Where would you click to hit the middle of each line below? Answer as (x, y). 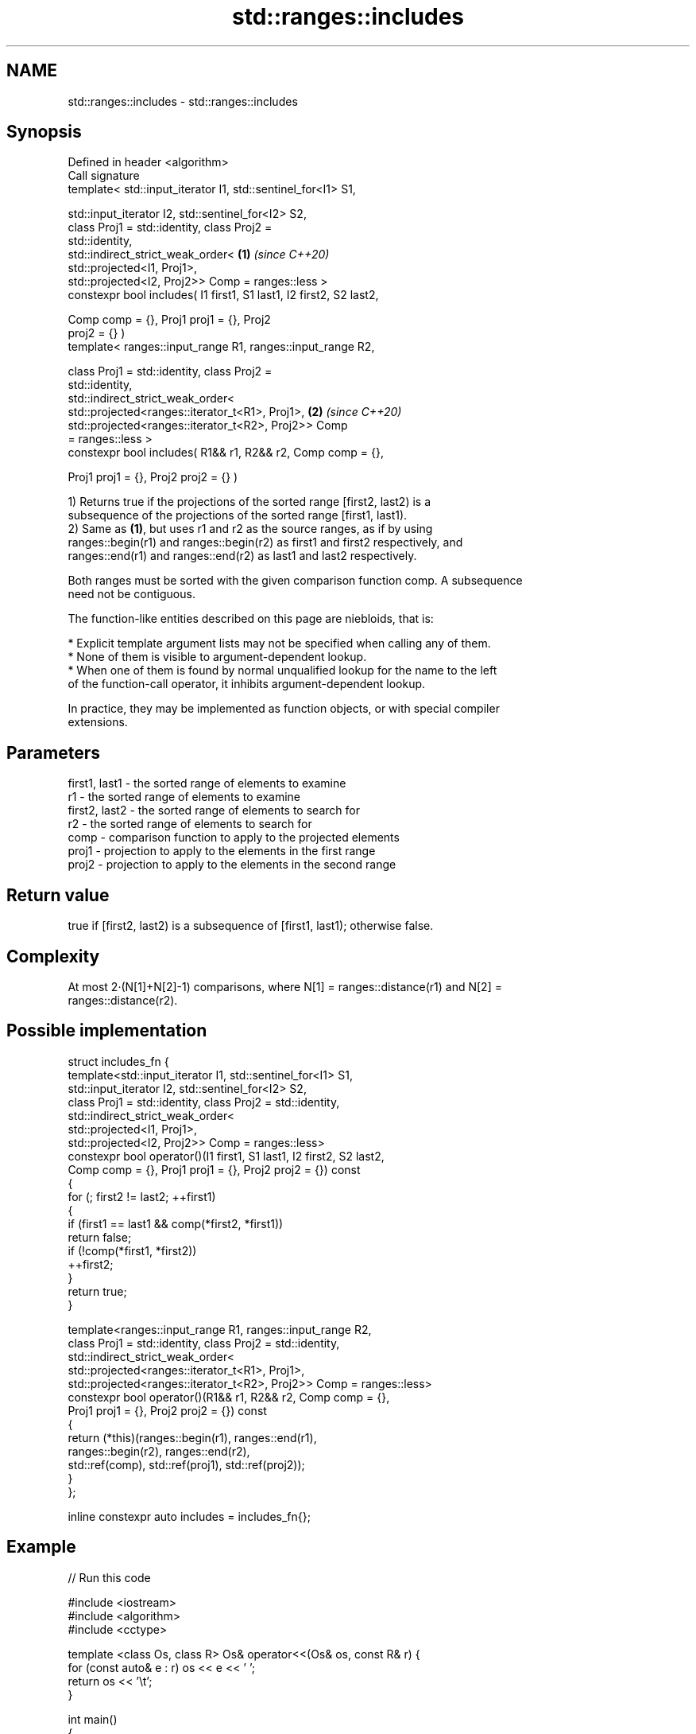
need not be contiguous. (131, 594)
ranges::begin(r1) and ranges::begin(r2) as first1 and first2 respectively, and (265, 542)
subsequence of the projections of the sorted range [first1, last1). (238, 515)
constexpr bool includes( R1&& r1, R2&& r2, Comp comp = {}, (226, 453)
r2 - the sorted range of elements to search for (190, 824)
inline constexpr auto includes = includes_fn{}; (189, 1516)
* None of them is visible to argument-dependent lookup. (217, 657)
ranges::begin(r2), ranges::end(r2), (159, 1451)
